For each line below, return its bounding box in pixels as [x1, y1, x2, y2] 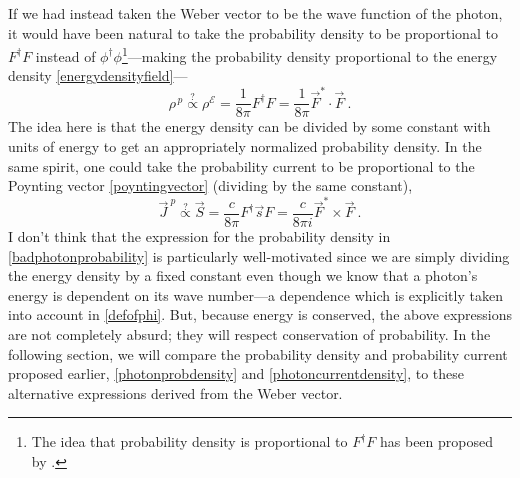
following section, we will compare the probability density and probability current [8, 343, 508, 364]
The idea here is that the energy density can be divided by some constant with [8, 116, 491, 137]
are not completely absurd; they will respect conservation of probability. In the [8, 324, 491, 344]
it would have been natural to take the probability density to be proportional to [8, 22, 498, 43]
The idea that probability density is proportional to [31, 431, 348, 452]
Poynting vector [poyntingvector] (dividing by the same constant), [8, 175, 413, 196]
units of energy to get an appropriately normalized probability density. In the [8, 135, 482, 156]
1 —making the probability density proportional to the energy [121, 43, 498, 66]
